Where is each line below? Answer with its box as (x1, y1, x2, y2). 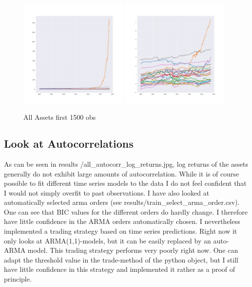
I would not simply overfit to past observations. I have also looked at (4, 187, 210, 198)
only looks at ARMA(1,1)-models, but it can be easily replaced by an (4, 235, 211, 245)
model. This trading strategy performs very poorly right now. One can (27, 245, 238, 255)
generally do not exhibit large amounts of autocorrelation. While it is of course (4, 168, 239, 178)
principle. (4, 274, 32, 284)
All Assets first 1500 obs (23, 112, 96, 122)
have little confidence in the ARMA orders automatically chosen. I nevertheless (4, 216, 240, 226)
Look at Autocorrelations (4, 136, 134, 151)
